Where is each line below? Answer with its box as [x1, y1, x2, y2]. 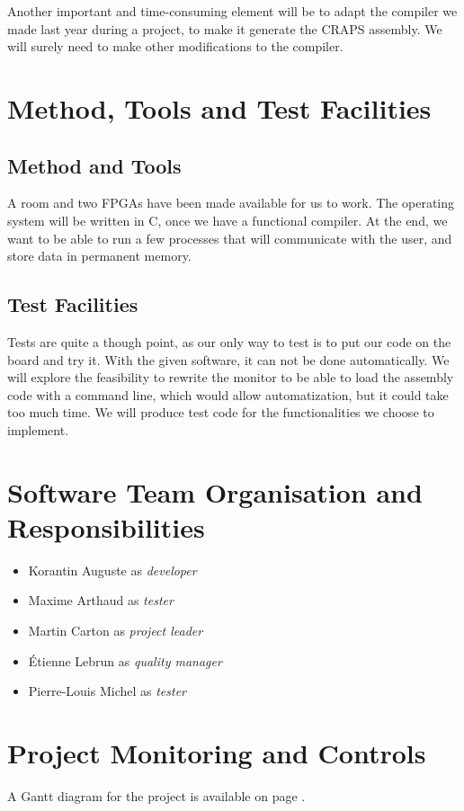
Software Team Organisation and [7, 473, 423, 510]
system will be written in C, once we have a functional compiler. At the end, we [7, 210, 448, 229]
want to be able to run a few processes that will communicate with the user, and [7, 228, 452, 247]
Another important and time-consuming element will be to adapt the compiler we [7, 2, 458, 20]
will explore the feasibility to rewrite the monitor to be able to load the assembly [7, 368, 454, 387]
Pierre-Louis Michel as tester [28, 682, 186, 700]
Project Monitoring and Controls [7, 734, 426, 771]
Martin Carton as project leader [28, 621, 203, 639]
